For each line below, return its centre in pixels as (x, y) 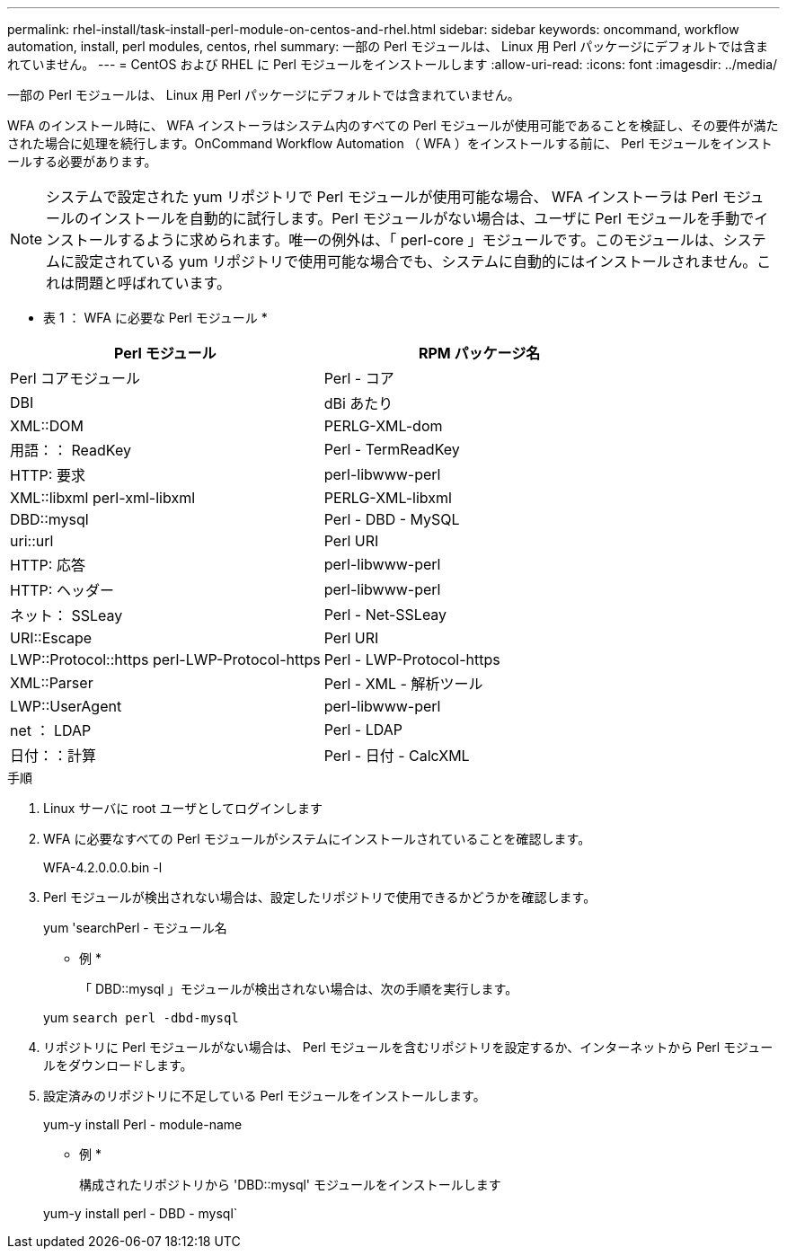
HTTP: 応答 (48, 565)
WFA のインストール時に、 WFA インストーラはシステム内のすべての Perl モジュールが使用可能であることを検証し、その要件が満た (393, 125)
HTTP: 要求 (48, 475)
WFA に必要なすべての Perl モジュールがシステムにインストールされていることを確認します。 (317, 839)
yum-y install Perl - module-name (143, 1124)
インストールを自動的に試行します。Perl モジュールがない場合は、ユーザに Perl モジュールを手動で (422, 218)
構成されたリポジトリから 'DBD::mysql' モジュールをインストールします (290, 1185)
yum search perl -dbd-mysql (141, 1017)
